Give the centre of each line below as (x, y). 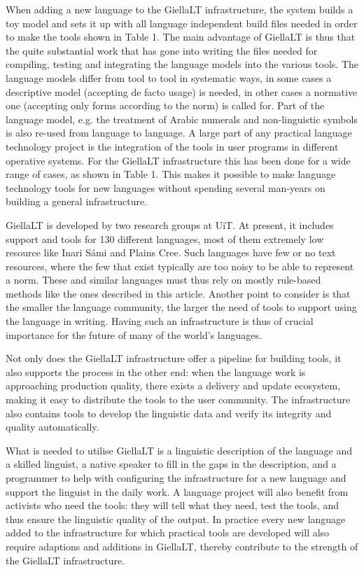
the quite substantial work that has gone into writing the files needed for (162, 50)
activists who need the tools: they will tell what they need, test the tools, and (172, 505)
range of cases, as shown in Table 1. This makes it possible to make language (171, 174)
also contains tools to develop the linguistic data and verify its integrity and (169, 413)
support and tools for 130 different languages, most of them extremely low (165, 238)
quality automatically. (52, 427)
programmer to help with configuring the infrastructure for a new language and (176, 478)
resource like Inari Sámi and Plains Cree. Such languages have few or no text (171, 252)
